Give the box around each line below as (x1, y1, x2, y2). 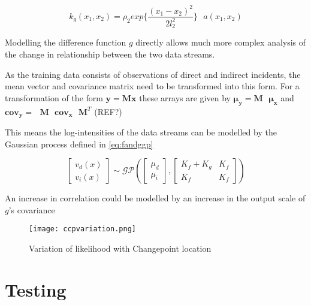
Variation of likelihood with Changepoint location (29, 242, 212, 255)
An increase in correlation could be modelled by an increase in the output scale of (5, 192, 306, 204)
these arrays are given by (139, 91, 231, 104)
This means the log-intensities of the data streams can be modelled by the (5, 125, 277, 138)
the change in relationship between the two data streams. (5, 47, 215, 60)
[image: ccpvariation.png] (29, 225, 136, 234)
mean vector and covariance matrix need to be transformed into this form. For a (5, 80, 300, 92)
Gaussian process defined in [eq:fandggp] (5, 137, 153, 150)
